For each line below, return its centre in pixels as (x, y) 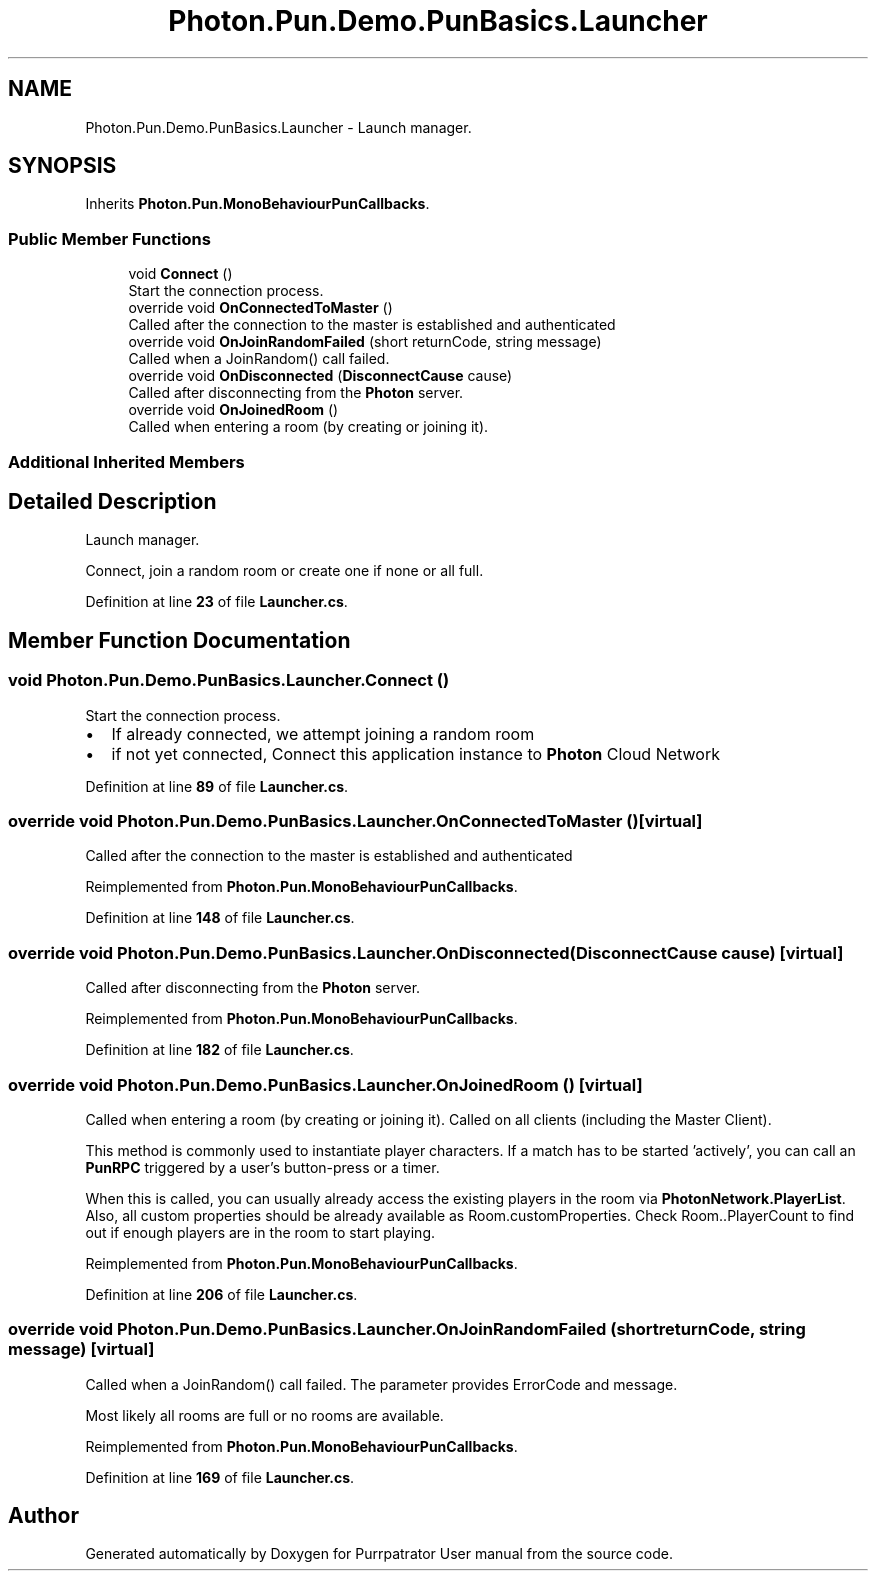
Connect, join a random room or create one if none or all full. (284, 571)
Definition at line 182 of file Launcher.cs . (219, 1050)
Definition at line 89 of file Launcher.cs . (217, 786)
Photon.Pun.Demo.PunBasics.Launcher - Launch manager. (278, 127)
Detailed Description (112, 501)
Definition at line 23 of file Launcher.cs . (216, 602)
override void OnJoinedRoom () (233, 410)
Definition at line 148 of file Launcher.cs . (220, 918)
